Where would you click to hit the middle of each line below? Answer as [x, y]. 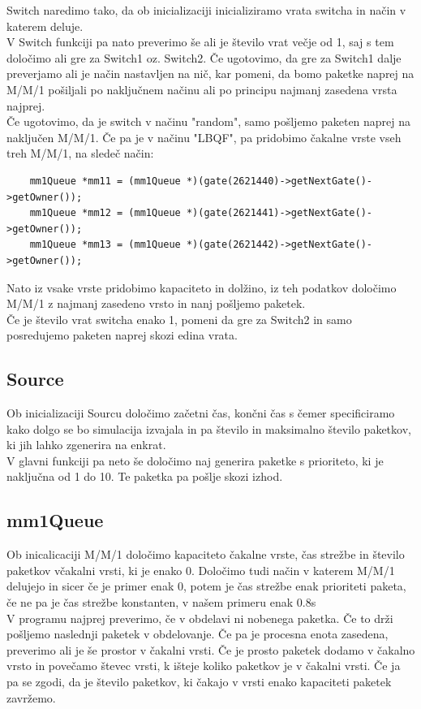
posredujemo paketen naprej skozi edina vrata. [122, 335]
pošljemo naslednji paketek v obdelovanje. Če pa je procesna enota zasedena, [198, 634]
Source [35, 379]
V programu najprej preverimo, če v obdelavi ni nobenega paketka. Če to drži [200, 618]
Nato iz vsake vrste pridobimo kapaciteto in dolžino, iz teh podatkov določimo [202, 287]
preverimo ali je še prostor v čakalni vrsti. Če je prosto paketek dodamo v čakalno [211, 649]
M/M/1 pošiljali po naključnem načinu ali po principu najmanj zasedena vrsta [202, 89]
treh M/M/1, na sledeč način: [80, 153]
